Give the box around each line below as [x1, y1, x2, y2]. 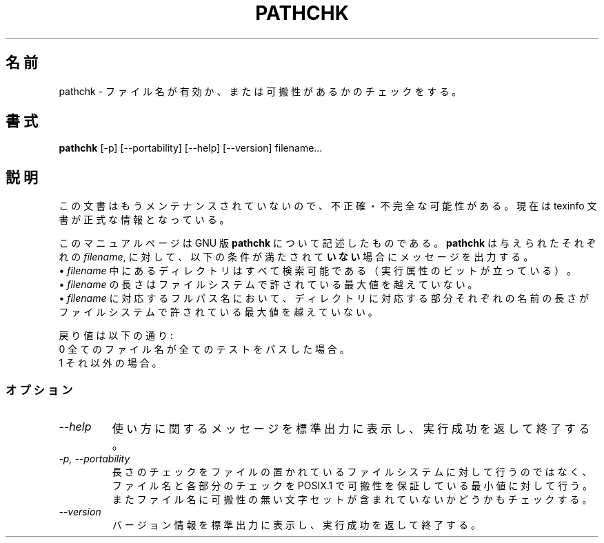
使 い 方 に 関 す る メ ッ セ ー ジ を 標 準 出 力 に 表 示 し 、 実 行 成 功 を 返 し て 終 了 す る [112, 422, 590, 436]
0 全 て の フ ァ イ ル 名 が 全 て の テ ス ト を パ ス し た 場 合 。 [59, 343, 350, 356]
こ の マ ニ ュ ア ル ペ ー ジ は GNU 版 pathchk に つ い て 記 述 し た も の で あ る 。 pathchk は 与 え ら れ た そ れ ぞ [59, 237, 596, 249]
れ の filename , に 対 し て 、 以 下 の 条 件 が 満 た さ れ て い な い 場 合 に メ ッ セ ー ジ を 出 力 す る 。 [59, 251, 534, 263]
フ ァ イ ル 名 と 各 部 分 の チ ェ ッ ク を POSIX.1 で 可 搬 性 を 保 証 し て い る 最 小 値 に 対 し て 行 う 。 [112, 480, 593, 492]
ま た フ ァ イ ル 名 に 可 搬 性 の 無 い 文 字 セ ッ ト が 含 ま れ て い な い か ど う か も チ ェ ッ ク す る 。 [112, 493, 592, 506]
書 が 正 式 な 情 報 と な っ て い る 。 [59, 214, 230, 226]
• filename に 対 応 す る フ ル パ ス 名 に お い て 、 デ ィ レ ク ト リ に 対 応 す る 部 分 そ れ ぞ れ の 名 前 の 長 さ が [59, 292, 590, 305]
